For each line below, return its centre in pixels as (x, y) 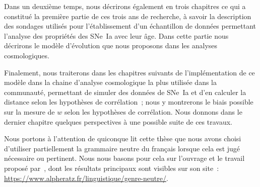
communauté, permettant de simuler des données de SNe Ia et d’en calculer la (125, 92)
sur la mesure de (29, 111)
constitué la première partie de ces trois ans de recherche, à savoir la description (128, 16)
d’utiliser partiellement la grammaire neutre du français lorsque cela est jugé (122, 148)
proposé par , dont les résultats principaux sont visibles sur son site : (112, 168)
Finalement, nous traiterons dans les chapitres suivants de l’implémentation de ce (129, 72)
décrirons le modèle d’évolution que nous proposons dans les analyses (111, 45)
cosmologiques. (27, 55)
